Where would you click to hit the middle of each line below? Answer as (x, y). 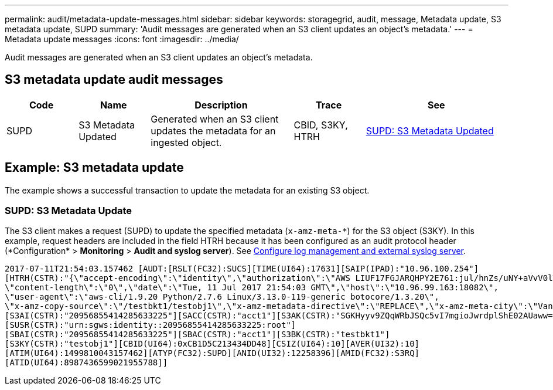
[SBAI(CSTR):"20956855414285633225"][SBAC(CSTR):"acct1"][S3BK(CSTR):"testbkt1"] (197, 335)
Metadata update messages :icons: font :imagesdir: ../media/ (122, 39)
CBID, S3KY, (321, 125)
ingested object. (186, 142)
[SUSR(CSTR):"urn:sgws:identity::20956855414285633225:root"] (151, 325)
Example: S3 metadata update (94, 168)
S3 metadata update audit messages (114, 80)
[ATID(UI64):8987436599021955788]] (86, 363)
